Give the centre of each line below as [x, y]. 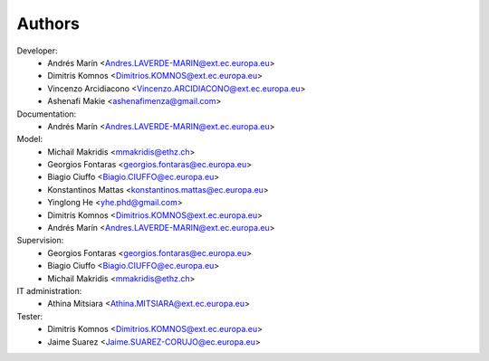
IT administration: [49, 290]
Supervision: [40, 241]
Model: [30, 139]
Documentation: [47, 114]
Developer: [37, 51]
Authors [48, 24]
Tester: [30, 316]
